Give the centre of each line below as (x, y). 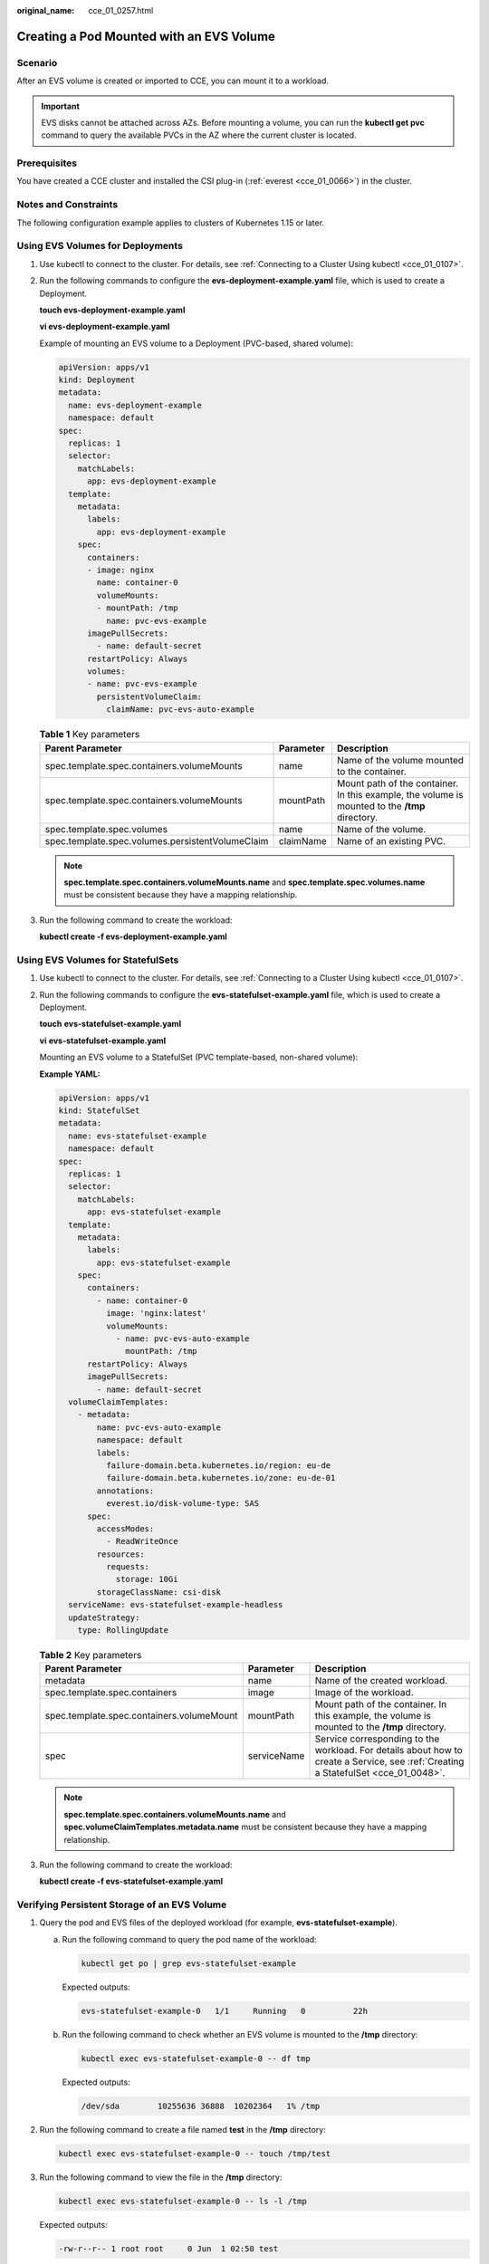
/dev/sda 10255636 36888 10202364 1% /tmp (201, 2106)
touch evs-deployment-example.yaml (112, 310)
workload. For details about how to (389, 1751)
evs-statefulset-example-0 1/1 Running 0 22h (225, 2011)
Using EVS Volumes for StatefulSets (98, 960)
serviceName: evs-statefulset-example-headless (176, 1605)
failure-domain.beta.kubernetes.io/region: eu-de (218, 1465)
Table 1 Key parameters (90, 734)
